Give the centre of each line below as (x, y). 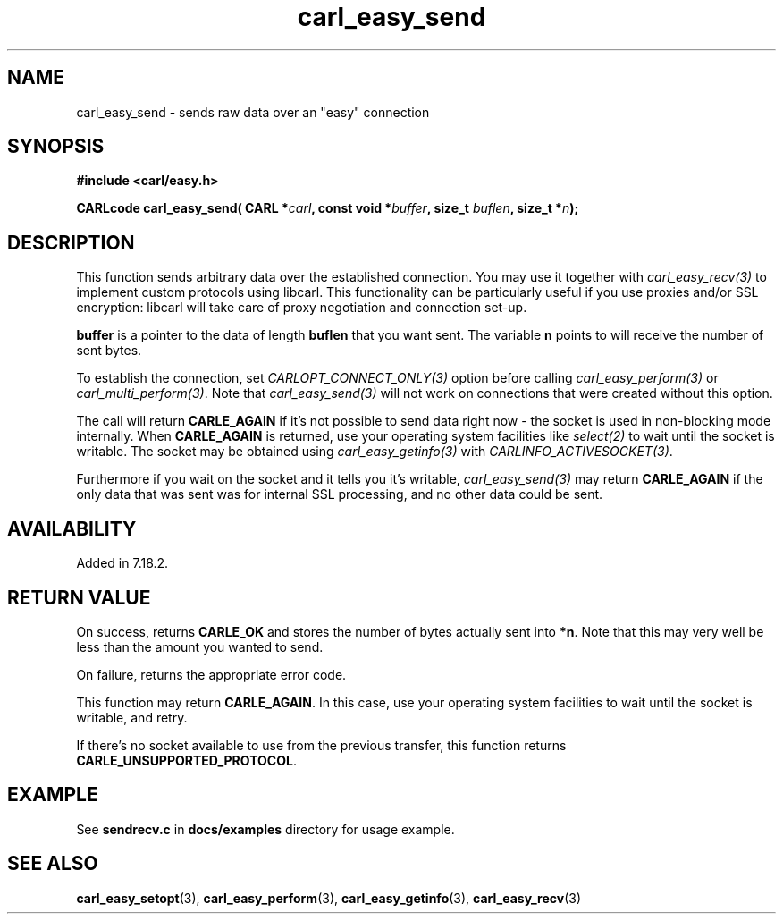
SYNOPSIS (56, 147)
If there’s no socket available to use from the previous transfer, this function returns (321, 745)
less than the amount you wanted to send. (200, 646)
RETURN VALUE (79, 597)
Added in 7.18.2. (122, 563)
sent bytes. (109, 351)
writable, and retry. (132, 717)
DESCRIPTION (71, 242)
